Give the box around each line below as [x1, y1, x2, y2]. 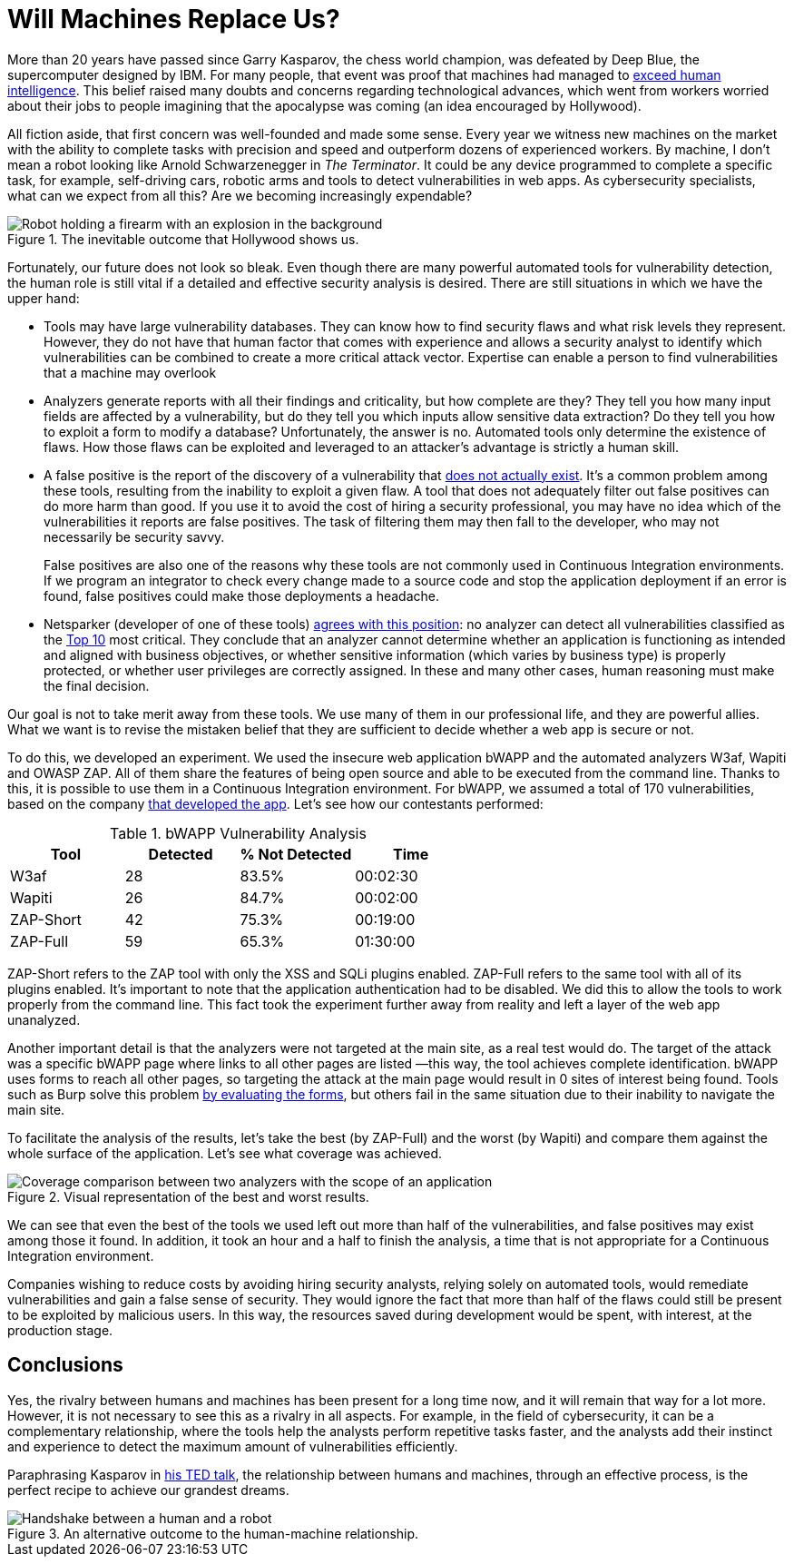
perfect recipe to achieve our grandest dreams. [7, 1481, 289, 1498]
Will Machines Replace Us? [7, 4, 340, 34]
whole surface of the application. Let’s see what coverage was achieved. [7, 1145, 443, 1161]
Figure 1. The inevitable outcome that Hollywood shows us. [7, 231, 359, 247]
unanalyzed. [7, 1011, 81, 1028]
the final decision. [44, 677, 150, 693]
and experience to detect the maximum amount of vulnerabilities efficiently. [7, 1438, 458, 1454]
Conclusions [7, 1353, 123, 1377]
